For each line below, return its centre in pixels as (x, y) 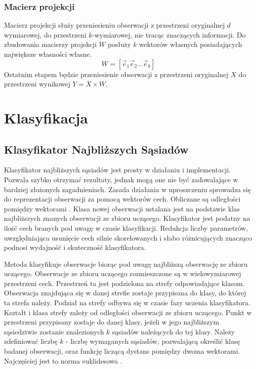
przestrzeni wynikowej (37, 84)
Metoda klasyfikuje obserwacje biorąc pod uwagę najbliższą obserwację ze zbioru (126, 264)
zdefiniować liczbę (31, 341)
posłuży (119, 44)
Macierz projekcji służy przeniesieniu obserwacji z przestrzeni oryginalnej (114, 25)
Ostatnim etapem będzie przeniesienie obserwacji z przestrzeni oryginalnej (116, 74)
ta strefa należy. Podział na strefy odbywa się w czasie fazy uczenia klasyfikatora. (127, 303)
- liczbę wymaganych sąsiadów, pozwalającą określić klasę (153, 341)
